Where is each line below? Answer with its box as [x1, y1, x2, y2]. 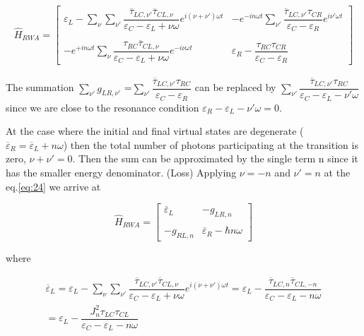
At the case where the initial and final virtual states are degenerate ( [6, 124, 304, 138]
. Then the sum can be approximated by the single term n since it [72, 151, 358, 166]
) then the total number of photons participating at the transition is [63, 137, 358, 152]
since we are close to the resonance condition [6, 100, 199, 114]
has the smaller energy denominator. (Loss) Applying [6, 164, 237, 179]
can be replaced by [194, 80, 276, 95]
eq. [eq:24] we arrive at [6, 179, 101, 193]
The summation [6, 80, 74, 95]
